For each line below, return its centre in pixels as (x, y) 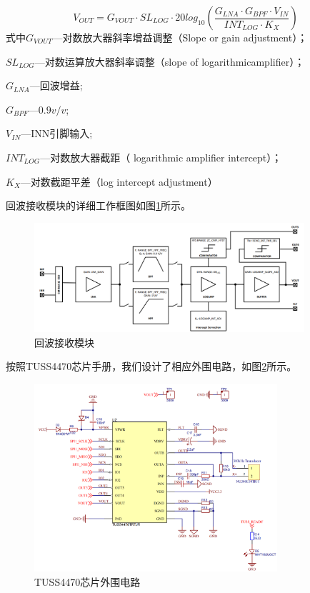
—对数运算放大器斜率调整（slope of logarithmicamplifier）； (170, 61)
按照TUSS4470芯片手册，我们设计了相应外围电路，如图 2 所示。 (151, 366)
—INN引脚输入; (57, 133)
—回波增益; (56, 85)
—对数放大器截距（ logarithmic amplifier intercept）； (161, 157)
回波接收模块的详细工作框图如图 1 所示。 (98, 205)
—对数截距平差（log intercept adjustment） (119, 181)
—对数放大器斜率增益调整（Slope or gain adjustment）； (180, 37)
